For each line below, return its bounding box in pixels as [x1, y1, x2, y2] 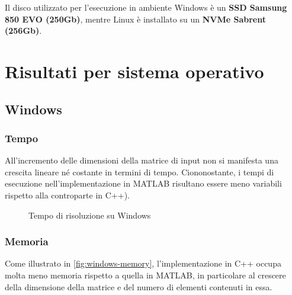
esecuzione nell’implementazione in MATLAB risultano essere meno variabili [5, 177, 282, 190]
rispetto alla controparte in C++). [5, 188, 130, 201]
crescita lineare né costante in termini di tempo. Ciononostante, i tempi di [5, 165, 274, 178]
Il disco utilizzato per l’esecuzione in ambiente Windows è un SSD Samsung [5, 1, 287, 13]
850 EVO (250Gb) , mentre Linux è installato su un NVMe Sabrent [5, 12, 266, 25]
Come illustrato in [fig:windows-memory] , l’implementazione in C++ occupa [5, 257, 281, 270]
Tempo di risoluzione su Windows [28, 209, 151, 221]
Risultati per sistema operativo [5, 59, 264, 83]
